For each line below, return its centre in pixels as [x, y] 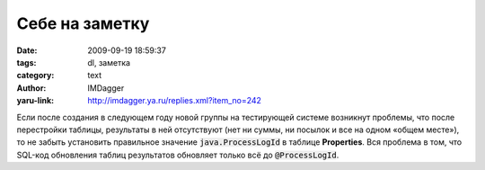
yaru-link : [35, 101]
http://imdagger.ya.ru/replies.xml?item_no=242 [175, 101]
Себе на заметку [83, 23]
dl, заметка [109, 62]
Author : [31, 88]
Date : [27, 50]
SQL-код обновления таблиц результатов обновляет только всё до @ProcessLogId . [178, 155]
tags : [26, 62]
